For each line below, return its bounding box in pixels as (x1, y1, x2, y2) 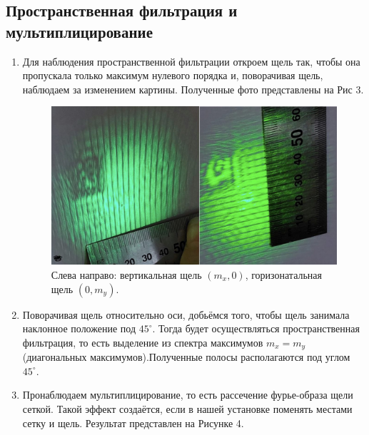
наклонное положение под (22, 321, 136, 336)
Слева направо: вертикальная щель (51, 267, 202, 282)
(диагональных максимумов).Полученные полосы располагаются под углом (22, 349, 350, 364)
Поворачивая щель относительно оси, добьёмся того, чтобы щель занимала (22, 307, 350, 322)
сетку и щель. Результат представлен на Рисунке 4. (22, 415, 244, 430)
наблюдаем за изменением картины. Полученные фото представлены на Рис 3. (22, 81, 364, 96)
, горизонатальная (245, 267, 322, 282)
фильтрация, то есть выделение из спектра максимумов (22, 334, 263, 349)
